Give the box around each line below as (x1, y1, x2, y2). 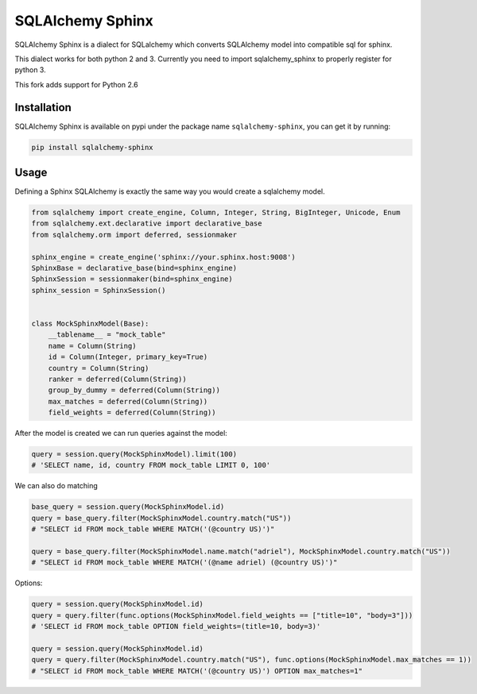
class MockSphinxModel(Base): (31, 319, 149, 328)
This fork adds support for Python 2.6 (14, 79, 138, 89)
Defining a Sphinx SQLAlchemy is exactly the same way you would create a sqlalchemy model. (14, 187, 325, 196)
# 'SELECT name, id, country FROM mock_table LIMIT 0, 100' (31, 461, 271, 470)
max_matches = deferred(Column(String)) (48, 397, 208, 406)
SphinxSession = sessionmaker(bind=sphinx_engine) (31, 275, 234, 283)
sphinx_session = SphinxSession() (31, 286, 166, 295)
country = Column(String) (48, 364, 149, 372)
